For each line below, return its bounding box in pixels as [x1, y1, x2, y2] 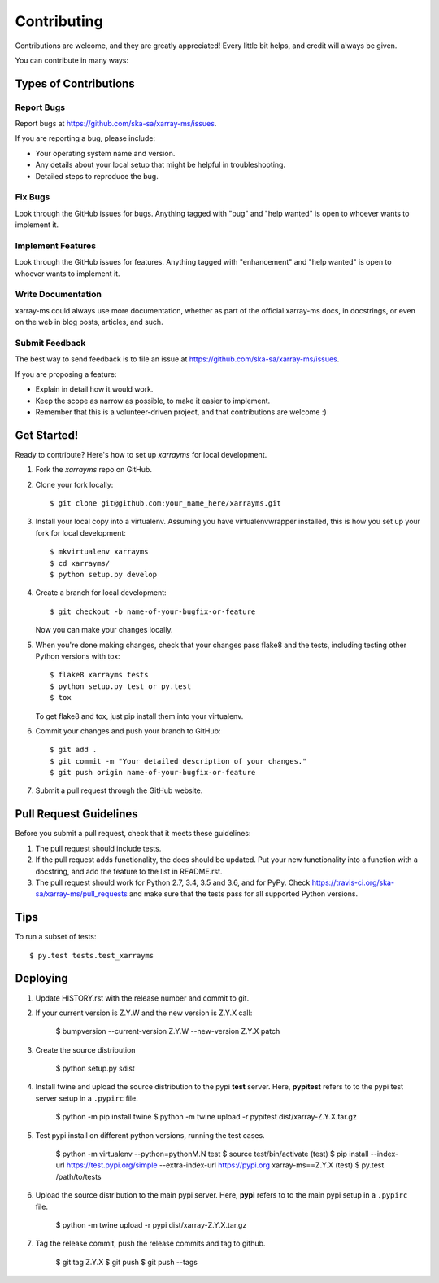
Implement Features [15, 240, 97, 252]
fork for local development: [35, 528, 126, 537]
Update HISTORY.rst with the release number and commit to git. [35, 993, 250, 1003]
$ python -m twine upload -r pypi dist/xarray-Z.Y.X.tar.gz [55, 1220, 247, 1229]
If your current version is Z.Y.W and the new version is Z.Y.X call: [35, 1008, 253, 1018]
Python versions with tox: [35, 651, 121, 661]
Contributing [15, 12, 103, 30]
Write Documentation [15, 289, 102, 300]
